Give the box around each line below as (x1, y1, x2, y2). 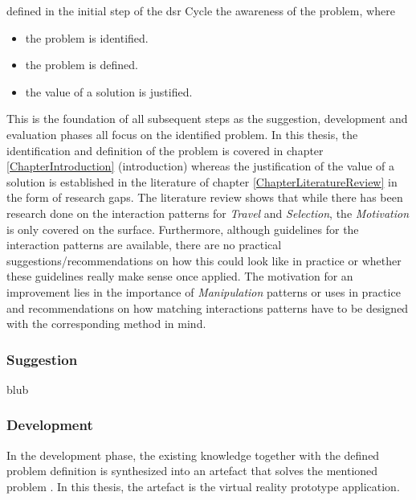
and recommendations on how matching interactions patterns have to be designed (6, 299, 409, 316)
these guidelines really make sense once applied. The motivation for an (6, 268, 353, 285)
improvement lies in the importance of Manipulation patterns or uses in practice (6, 283, 401, 300)
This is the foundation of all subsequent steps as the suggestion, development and (6, 110, 408, 127)
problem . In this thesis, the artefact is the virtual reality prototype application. (6, 477, 400, 494)
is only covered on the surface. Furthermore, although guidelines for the (6, 220, 359, 237)
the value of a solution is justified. (25, 83, 193, 100)
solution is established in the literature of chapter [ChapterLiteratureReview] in (6, 173, 398, 190)
